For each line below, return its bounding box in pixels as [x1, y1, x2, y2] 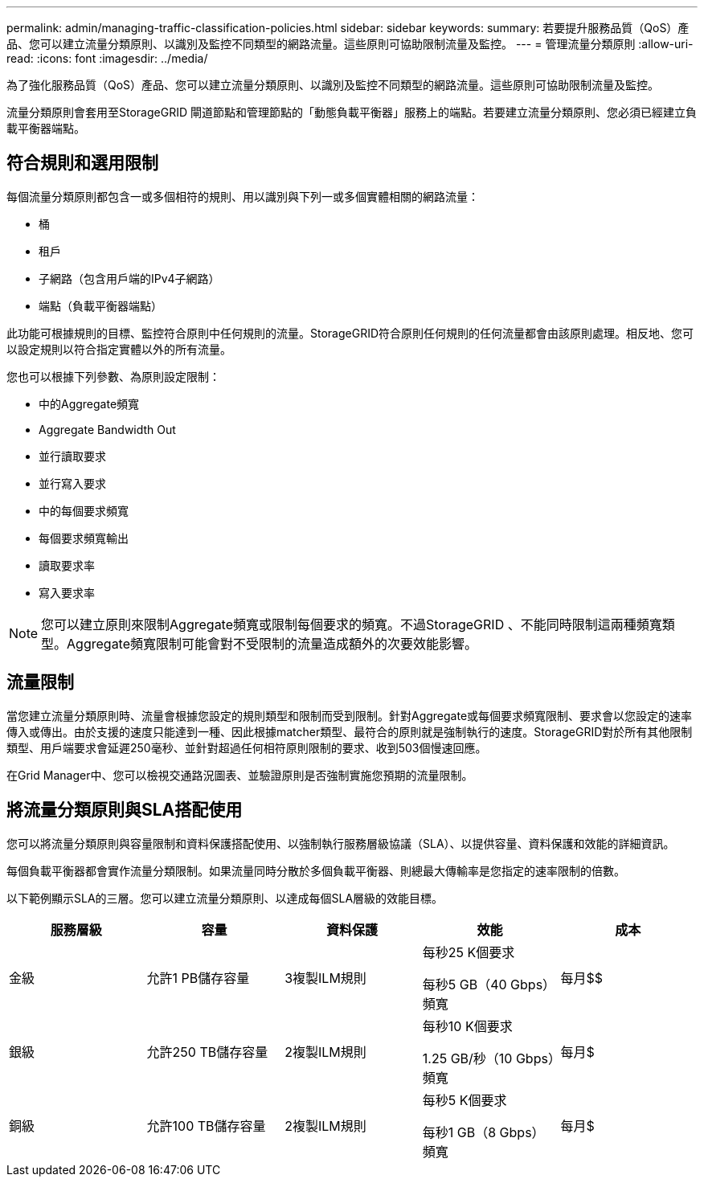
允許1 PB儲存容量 [146, 969, 250, 986]
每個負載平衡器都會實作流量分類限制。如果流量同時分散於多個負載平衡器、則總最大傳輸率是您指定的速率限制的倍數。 [6, 863, 625, 878]
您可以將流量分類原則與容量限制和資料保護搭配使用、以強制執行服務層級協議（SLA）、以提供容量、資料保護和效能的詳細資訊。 [6, 836, 675, 850]
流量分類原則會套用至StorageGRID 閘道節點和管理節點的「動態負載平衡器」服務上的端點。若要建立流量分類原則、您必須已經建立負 [6, 105, 697, 119]
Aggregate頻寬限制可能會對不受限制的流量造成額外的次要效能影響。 [67, 635, 478, 652]
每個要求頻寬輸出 [39, 530, 129, 545]
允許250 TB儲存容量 [146, 1043, 268, 1060]
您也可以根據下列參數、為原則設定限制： [6, 369, 220, 383]
